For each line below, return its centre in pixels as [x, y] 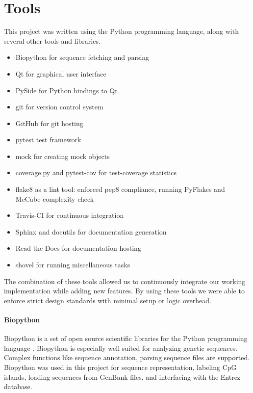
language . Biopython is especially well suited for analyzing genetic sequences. [121, 348]
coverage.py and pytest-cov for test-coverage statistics [96, 172]
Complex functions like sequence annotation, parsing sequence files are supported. [127, 357]
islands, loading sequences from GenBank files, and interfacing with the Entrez [122, 377]
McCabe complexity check [55, 198]
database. [18, 386]
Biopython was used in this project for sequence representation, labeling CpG [120, 367]
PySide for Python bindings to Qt [66, 90]
